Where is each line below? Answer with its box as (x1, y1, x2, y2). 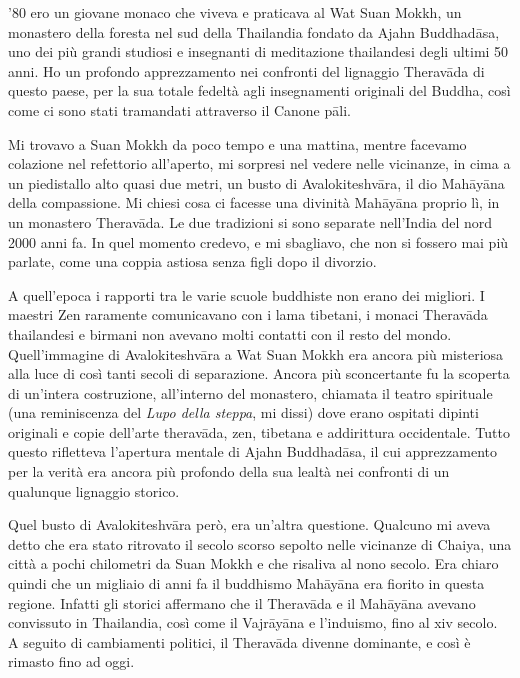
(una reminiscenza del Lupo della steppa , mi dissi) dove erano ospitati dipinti (8, 402, 479, 423)
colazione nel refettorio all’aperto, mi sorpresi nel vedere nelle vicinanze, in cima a (8, 153, 511, 174)
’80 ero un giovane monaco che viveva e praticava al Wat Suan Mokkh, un (8, 2, 462, 22)
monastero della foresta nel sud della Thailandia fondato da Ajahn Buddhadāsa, (8, 21, 500, 42)
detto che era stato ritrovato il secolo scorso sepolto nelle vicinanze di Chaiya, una (8, 533, 512, 554)
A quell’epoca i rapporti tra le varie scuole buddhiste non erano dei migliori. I (8, 284, 485, 305)
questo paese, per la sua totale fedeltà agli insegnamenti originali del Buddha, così (8, 80, 511, 101)
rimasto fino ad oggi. (8, 651, 135, 672)
